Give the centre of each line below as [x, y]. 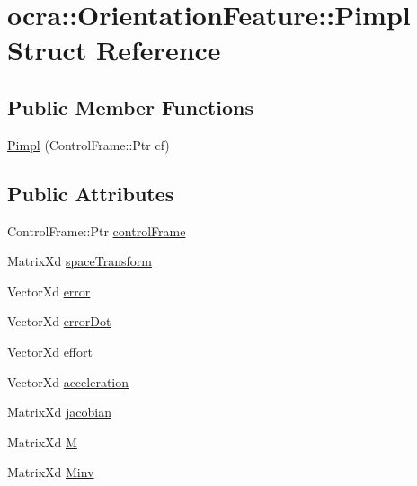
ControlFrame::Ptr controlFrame [97, 230]
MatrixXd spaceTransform [80, 261]
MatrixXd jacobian [59, 412]
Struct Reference [114, 50]
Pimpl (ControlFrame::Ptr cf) [89, 144]
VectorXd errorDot [59, 321]
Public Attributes [91, 193]
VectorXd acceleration [68, 381]
